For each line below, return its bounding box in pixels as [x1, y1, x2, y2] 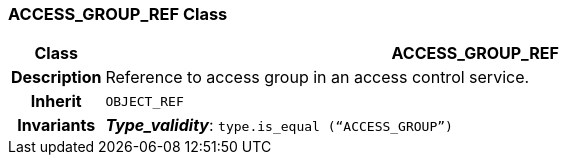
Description [11, 67, 102, 88]
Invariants [17, 115, 96, 136]
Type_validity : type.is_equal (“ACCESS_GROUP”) [105, 115, 453, 136]
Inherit [30, 91, 82, 112]
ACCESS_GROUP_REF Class [8, 4, 228, 24]
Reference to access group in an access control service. [105, 67, 530, 88]
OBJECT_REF [105, 93, 184, 109]
